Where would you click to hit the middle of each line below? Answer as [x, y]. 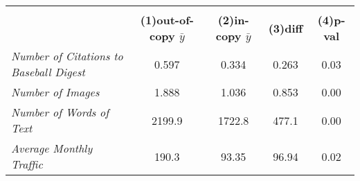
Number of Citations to [67, 56]
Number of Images [55, 92]
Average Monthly [52, 148]
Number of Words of [60, 112]
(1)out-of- [167, 20]
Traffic [27, 164]
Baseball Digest [48, 72]
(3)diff [286, 28]
